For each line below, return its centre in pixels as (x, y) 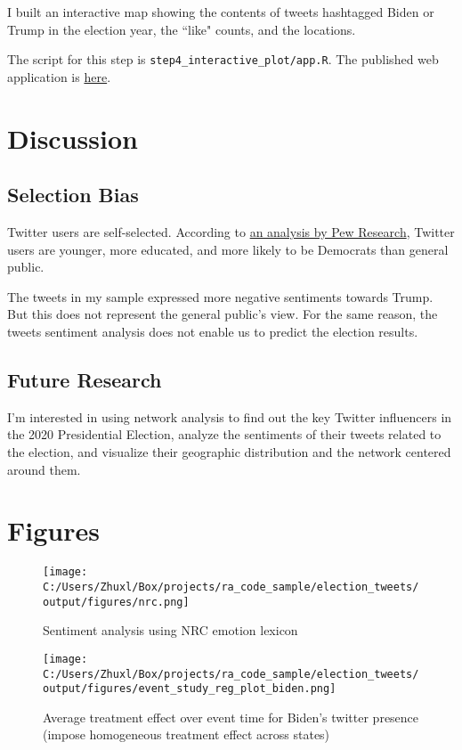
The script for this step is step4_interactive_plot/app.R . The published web (223, 59)
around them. (44, 469)
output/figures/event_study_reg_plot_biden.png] (190, 689)
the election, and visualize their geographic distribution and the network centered (229, 451)
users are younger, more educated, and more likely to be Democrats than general (228, 249)
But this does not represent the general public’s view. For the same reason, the (223, 314)
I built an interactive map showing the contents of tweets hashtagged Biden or (221, 12)
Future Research (85, 379)
